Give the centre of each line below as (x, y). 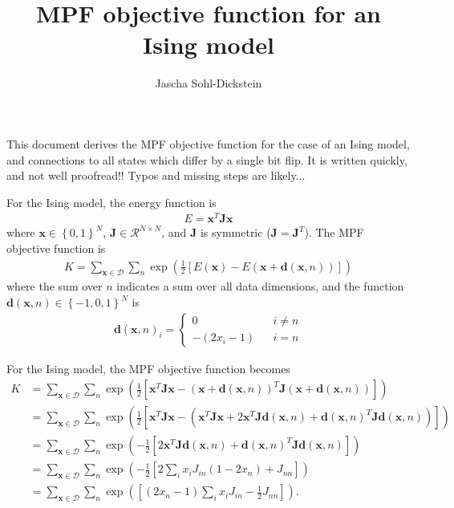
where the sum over (55, 286)
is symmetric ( (235, 232)
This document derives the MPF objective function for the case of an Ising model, (208, 143)
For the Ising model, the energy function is (111, 202)
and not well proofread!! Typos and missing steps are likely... (156, 175)
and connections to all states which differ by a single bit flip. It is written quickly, (207, 159)
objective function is (56, 248)
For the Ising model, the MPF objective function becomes (148, 368)
